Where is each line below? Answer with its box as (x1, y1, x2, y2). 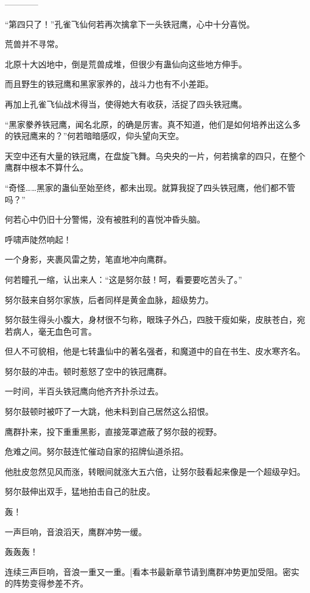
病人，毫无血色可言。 (13, 325, 97, 337)
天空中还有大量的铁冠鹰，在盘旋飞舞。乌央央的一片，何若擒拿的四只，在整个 (5, 149, 305, 162)
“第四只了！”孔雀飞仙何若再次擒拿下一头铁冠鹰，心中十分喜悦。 (5, 17, 255, 30)
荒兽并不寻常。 (5, 38, 63, 50)
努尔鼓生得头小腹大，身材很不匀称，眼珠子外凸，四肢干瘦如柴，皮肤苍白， (5, 313, 297, 326)
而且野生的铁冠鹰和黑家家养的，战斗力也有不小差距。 (5, 78, 213, 90)
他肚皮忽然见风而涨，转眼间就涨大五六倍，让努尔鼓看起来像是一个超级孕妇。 (5, 465, 305, 477)
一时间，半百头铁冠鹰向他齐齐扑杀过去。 (5, 385, 163, 397)
